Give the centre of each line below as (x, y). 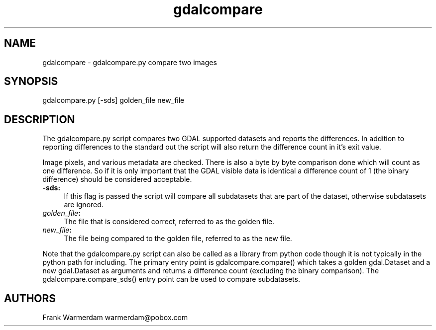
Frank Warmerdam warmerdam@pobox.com (115, 318)
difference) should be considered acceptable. (117, 179)
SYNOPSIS (31, 82)
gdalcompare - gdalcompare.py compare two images (130, 62)
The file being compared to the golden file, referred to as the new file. (178, 239)
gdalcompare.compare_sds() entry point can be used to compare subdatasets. (171, 279)
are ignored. (84, 205)
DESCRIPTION (40, 119)
